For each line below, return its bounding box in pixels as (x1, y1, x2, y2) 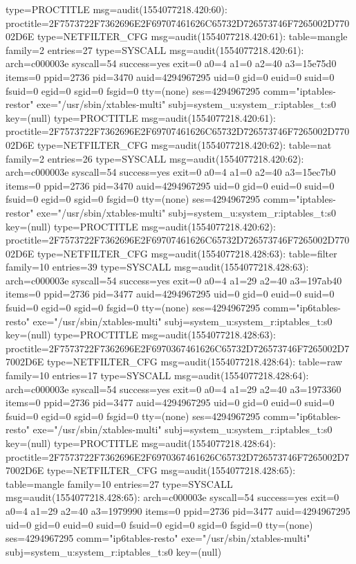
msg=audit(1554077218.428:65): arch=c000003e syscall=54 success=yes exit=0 (6, 490, 339, 504)
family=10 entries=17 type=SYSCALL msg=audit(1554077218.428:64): (6, 368, 309, 383)
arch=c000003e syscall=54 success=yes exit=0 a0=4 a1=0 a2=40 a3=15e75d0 (6, 56, 337, 71)
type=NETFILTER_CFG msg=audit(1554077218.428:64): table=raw (46, 354, 343, 369)
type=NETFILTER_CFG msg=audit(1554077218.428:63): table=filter (37, 246, 337, 260)
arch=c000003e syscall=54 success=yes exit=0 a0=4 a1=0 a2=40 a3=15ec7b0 (6, 165, 336, 179)
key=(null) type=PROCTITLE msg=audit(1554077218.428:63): (6, 327, 276, 342)
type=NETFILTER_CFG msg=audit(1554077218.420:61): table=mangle (37, 29, 348, 44)
